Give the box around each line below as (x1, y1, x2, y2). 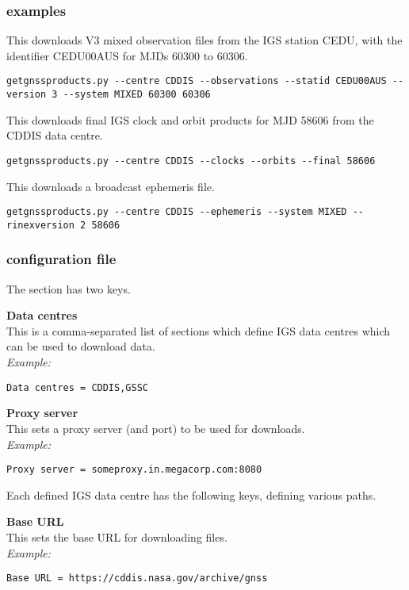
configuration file (6, 249, 117, 269)
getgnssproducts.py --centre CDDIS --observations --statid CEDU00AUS (6, 75, 387, 87)
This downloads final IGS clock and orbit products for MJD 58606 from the (6, 111, 374, 128)
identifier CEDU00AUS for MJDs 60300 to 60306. (6, 47, 248, 63)
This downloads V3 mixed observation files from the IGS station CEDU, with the (6, 32, 403, 48)
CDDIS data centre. (6, 127, 103, 144)
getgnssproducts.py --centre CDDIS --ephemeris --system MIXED (6, 206, 347, 218)
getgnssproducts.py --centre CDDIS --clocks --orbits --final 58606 (6, 155, 376, 167)
